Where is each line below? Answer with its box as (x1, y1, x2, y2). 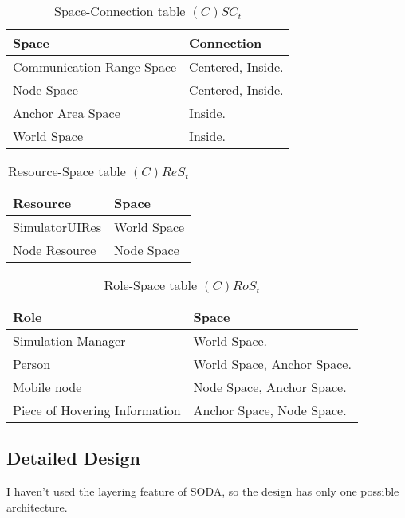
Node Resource (13, 241, 96, 259)
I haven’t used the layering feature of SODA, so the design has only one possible (6, 483, 399, 500)
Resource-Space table (8, 162, 126, 180)
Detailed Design (6, 445, 140, 470)
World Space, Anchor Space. (193, 355, 352, 373)
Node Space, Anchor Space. (193, 378, 347, 396)
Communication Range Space (13, 57, 177, 76)
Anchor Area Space (13, 104, 120, 122)
